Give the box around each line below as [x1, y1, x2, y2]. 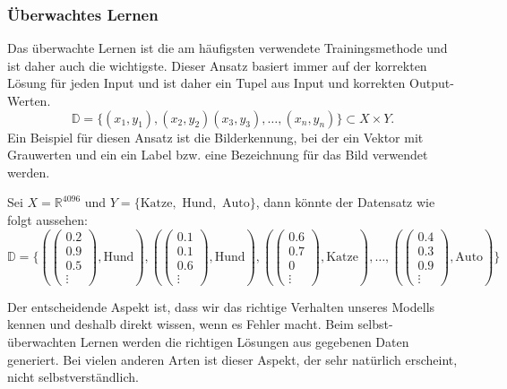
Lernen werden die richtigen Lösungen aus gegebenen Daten [80, 333, 409, 350]
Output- [409, 73, 454, 92]
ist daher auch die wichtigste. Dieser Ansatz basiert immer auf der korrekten [7, 56, 427, 74]
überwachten [7, 333, 77, 350]
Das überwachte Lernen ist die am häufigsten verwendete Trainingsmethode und [7, 39, 448, 57]
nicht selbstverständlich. [7, 367, 139, 386]
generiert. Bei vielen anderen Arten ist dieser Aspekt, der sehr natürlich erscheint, [7, 350, 458, 368]
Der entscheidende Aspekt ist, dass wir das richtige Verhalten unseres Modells [7, 297, 435, 316]
